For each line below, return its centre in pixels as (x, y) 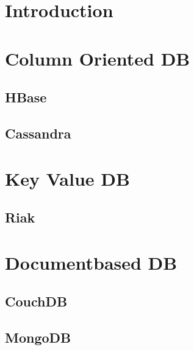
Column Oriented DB (98, 58)
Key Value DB (67, 178)
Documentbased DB (91, 262)
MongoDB (38, 337)
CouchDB (36, 301)
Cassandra (38, 133)
